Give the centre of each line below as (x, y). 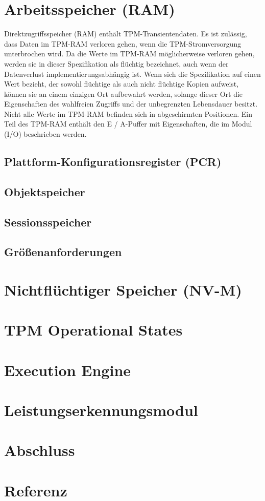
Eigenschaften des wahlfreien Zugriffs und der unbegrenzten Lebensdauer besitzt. (131, 104)
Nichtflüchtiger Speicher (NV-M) (123, 289)
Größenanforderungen (63, 252)
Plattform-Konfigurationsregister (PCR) (113, 162)
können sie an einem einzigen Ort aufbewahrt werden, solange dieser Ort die (124, 93)
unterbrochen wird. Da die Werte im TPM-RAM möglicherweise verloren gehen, (129, 54)
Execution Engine (68, 370)
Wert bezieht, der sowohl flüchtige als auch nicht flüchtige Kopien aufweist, (122, 84)
